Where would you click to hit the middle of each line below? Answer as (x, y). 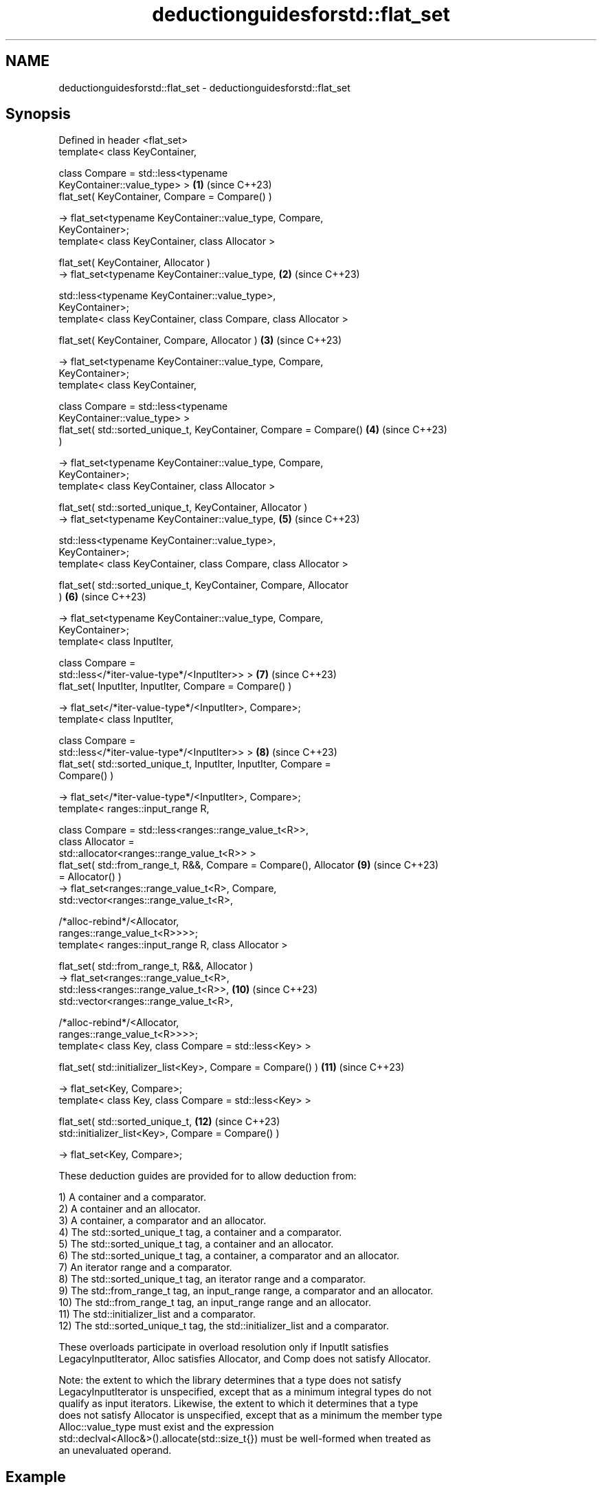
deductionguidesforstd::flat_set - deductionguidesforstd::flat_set (204, 87)
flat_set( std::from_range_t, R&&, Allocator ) (156, 966)
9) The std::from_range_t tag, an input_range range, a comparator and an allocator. (246, 1291)
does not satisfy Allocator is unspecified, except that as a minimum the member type (250, 1415)
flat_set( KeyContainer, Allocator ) (135, 263)
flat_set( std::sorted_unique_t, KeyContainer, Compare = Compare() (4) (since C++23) (253, 430)
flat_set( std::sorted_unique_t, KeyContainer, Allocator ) (183, 508)
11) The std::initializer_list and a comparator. (157, 1314)
